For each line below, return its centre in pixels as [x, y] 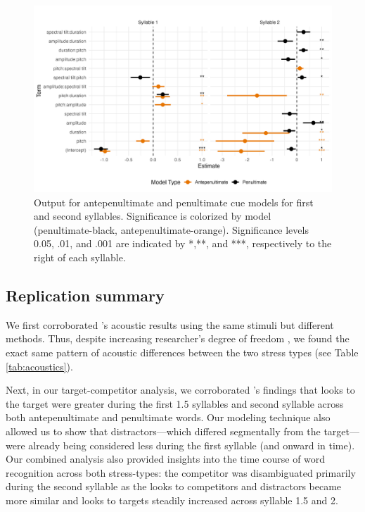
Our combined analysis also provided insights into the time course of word [166, 459]
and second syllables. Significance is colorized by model [153, 216]
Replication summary [85, 295]
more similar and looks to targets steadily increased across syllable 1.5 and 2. [172, 500]
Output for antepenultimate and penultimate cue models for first [174, 202]
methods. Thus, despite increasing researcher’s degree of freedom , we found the [178, 338]
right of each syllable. [80, 257]
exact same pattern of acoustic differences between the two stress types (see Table [182, 352]
